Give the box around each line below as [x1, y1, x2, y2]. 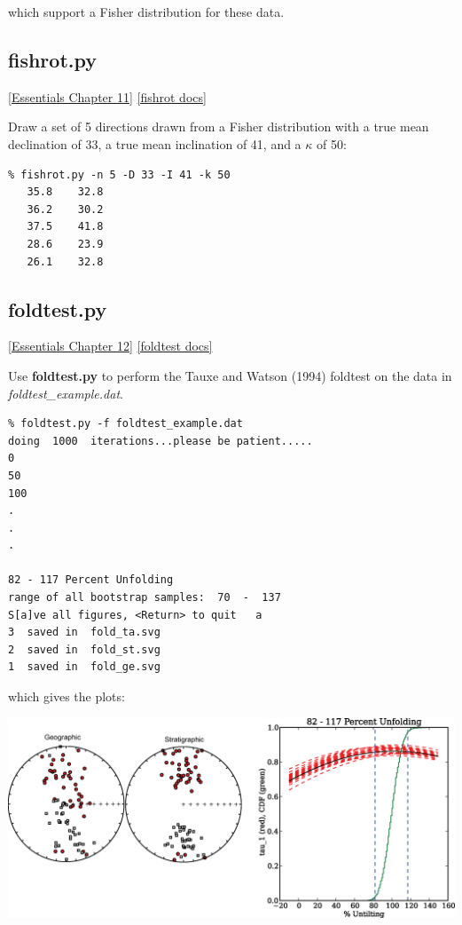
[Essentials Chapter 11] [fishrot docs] [8, 87, 207, 106]
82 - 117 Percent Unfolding [8, 573, 174, 587]
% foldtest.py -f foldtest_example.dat [8, 417, 243, 431]
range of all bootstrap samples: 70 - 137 [8, 591, 281, 605]
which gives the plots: [8, 687, 125, 706]
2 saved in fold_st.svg [8, 643, 161, 656]
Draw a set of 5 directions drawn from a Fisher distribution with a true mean [8, 117, 429, 136]
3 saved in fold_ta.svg [8, 626, 161, 639]
